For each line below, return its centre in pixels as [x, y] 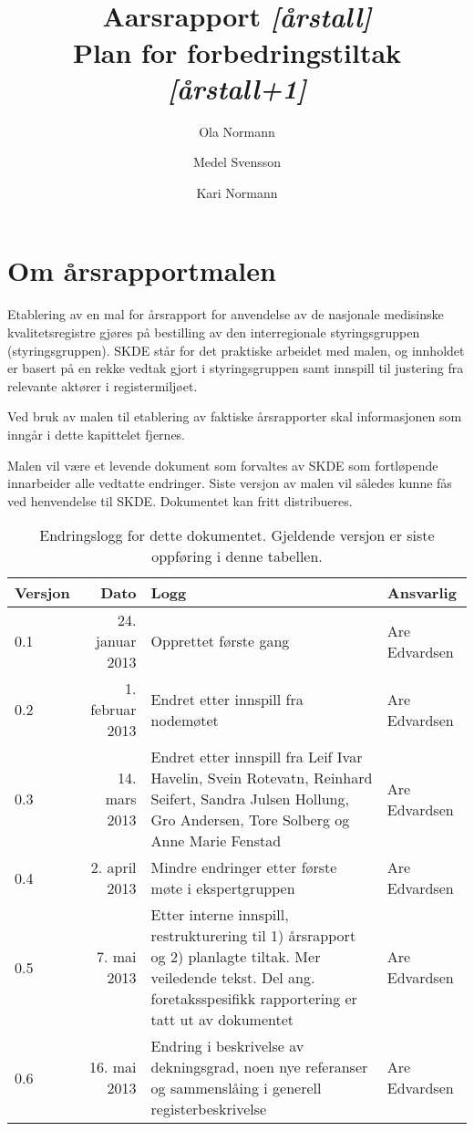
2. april [113, 867]
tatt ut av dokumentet [222, 1020]
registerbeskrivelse [209, 1109]
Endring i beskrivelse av [227, 1046]
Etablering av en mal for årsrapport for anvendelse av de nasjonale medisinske [226, 314]
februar [113, 710]
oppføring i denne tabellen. [237, 556]
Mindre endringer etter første [244, 867]
